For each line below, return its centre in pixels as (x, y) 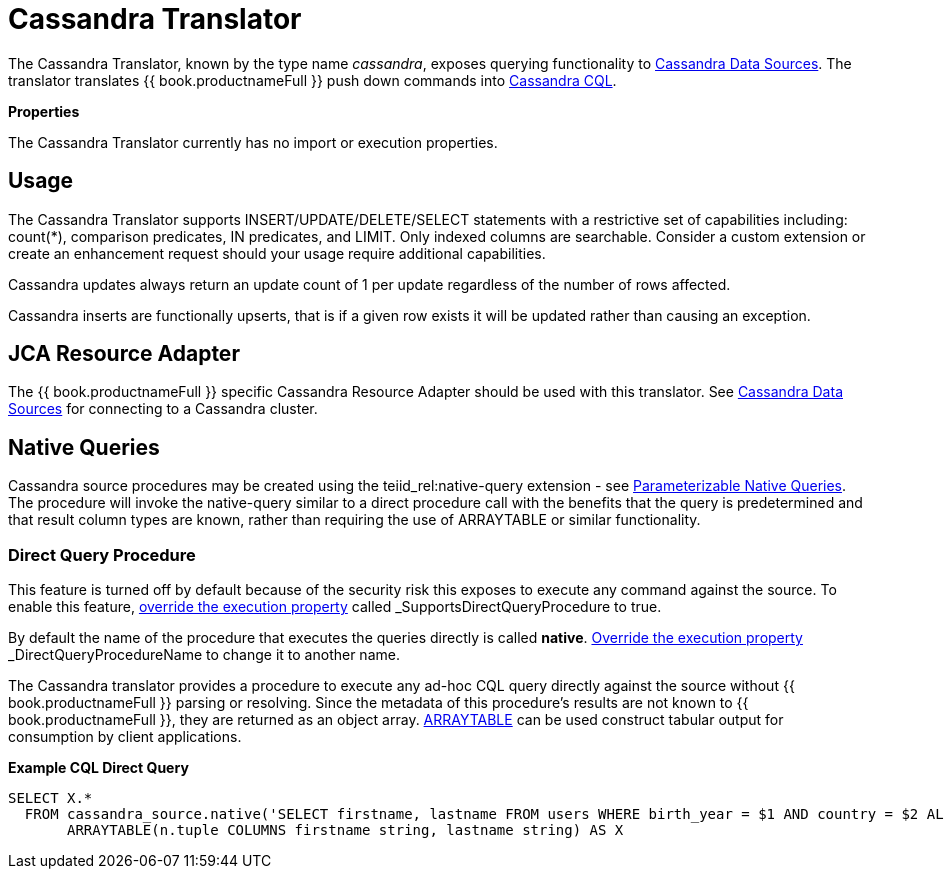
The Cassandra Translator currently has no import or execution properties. (253, 142)
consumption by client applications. (125, 737)
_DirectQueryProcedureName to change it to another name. (204, 655)
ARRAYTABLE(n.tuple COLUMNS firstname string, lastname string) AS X (345, 830)
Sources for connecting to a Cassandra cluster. (163, 409)
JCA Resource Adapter (124, 354)
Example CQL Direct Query (98, 768)
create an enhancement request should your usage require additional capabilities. (277, 253)
